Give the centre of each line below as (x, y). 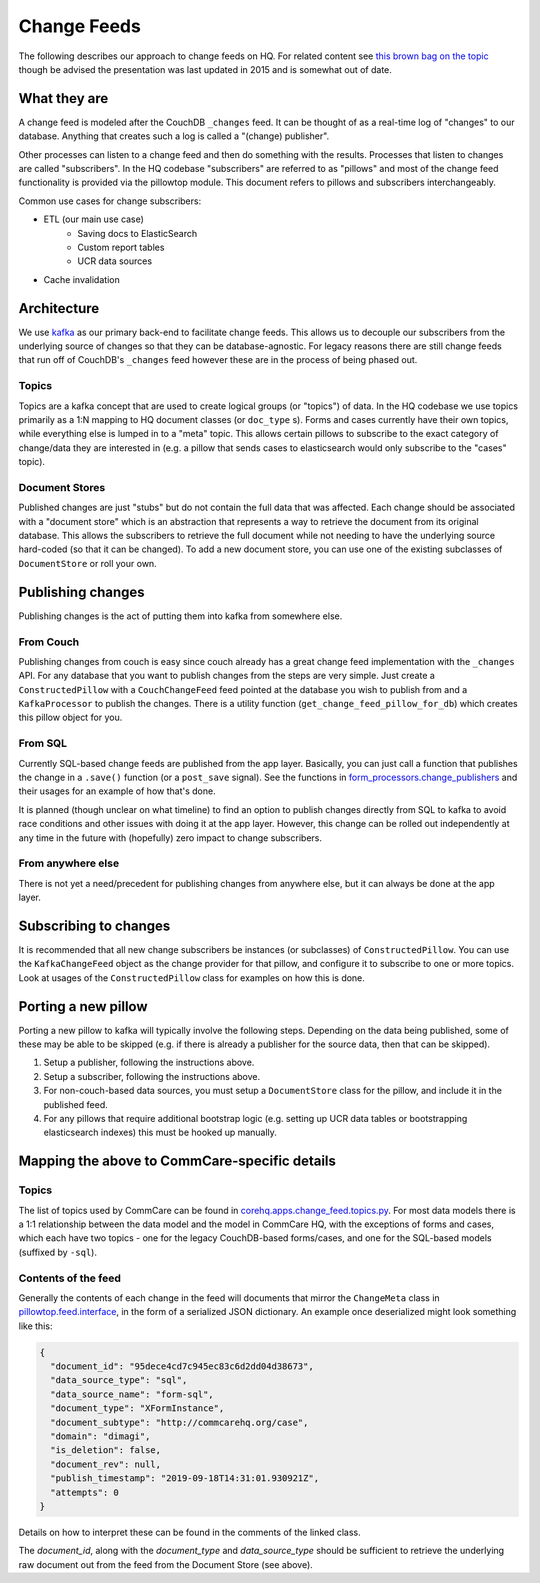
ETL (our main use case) (94, 219)
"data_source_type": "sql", (119, 1380)
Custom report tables (121, 247)
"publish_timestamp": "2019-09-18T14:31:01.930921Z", (185, 1478)
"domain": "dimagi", (100, 1436)
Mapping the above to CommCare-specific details (177, 1161)
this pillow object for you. (70, 717)
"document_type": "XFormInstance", (137, 1408)
